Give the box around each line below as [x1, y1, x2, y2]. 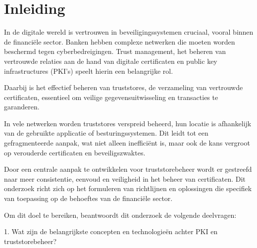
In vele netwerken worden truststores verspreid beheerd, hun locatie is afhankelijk [4, 118, 252, 128]
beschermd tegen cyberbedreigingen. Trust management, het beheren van [4, 46, 226, 56]
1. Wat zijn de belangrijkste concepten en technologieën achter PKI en [4, 226, 218, 237]
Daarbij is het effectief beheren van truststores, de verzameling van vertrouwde [4, 82, 243, 93]
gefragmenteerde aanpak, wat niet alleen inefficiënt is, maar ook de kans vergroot [4, 138, 250, 148]
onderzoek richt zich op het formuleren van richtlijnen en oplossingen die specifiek [4, 183, 252, 194]
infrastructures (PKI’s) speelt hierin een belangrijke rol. [4, 65, 173, 76]
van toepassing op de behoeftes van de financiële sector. [4, 193, 173, 203]
